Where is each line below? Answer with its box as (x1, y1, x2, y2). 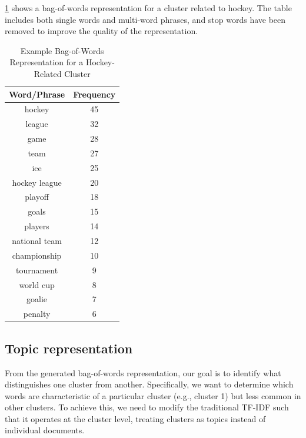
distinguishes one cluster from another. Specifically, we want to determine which (5, 378, 294, 390)
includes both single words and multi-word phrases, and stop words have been (5, 13, 286, 25)
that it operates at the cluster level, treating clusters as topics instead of (5, 412, 266, 424)
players (24, 220, 49, 232)
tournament (15, 263, 58, 276)
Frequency (73, 88, 116, 100)
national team (12, 235, 62, 246)
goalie (26, 293, 48, 305)
